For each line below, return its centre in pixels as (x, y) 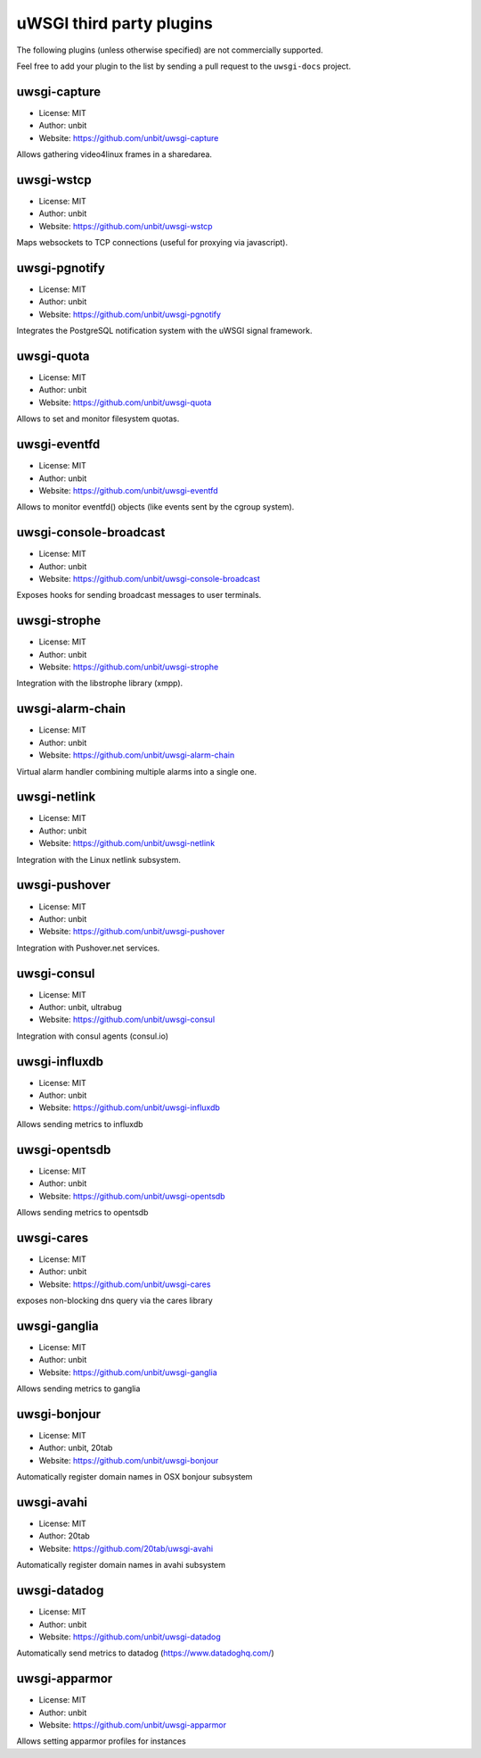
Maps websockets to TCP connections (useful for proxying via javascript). (152, 243)
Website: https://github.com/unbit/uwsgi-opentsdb (132, 1196)
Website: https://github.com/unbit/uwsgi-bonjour (129, 1460)
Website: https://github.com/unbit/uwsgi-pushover (132, 932)
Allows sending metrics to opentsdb (82, 1212)
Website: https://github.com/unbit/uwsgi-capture (129, 137)
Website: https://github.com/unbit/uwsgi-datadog (130, 1637)
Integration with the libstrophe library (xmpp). (100, 684)
